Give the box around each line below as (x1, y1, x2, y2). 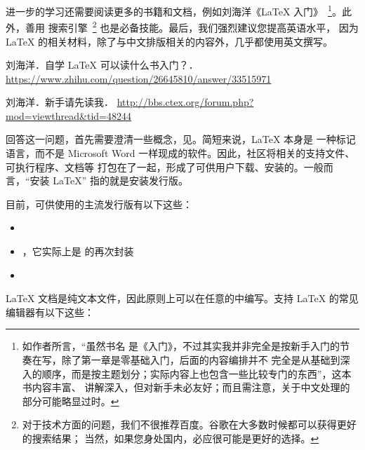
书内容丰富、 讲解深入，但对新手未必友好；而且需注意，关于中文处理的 (22, 380, 350, 395)
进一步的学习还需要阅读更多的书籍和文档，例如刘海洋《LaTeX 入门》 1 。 (6, 2, 342, 18)
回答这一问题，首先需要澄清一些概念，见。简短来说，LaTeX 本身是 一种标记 (6, 132, 356, 146)
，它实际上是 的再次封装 (22, 244, 134, 259)
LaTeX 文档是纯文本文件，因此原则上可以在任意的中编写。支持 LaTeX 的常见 (6, 291, 359, 306)
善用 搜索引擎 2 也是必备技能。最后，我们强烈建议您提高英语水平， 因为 (25, 18, 359, 34)
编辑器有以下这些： (6, 304, 94, 319)
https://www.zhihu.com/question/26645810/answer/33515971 (6, 71, 272, 86)
